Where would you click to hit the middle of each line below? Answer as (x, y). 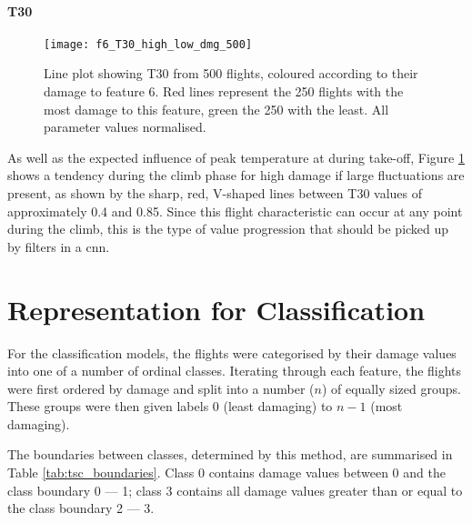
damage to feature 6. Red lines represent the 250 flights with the (224, 91)
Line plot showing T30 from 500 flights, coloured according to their (231, 73)
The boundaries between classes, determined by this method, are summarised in (230, 454)
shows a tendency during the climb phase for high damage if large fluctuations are (236, 175)
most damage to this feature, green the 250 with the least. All (216, 109)
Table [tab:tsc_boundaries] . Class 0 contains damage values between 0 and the (226, 473)
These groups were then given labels (108, 406)
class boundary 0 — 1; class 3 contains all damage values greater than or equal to (235, 490)
